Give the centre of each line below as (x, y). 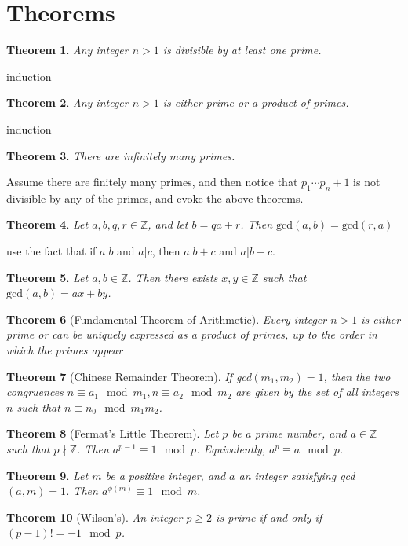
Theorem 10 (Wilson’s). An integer (95, 517)
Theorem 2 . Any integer (67, 103)
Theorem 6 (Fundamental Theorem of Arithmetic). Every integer (167, 319)
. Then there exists (173, 277)
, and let (168, 224)
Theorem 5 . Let (47, 277)
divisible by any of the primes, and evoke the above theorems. (155, 198)
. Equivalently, (231, 449)
